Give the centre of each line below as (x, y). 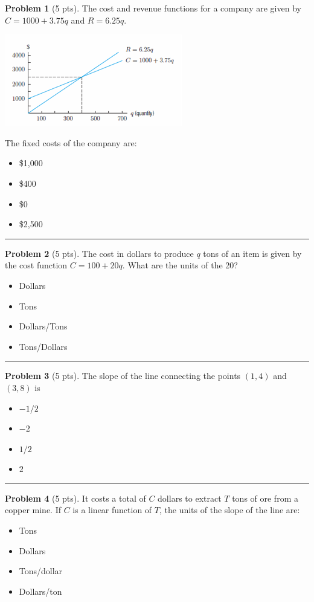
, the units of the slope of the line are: (230, 510)
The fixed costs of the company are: (71, 142)
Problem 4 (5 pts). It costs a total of (75, 498)
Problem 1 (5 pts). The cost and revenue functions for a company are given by (153, 8)
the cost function (36, 265)
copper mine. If (33, 510)
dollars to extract (190, 498)
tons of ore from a (265, 498)
